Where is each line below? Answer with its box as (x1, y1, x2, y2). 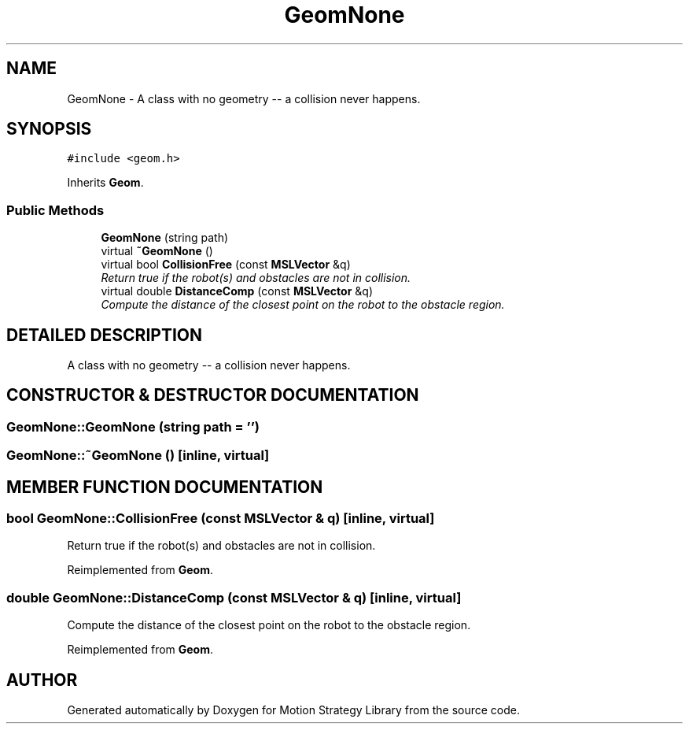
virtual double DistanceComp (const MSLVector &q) (101, 284, 374, 298)
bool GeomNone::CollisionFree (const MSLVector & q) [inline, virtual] (6, 510, 435, 527)
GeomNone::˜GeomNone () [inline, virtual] (6, 447, 270, 464)
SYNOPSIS (6, 119, 92, 139)
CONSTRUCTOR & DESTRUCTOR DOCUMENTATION (6, 385, 419, 406)
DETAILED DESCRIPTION (6, 324, 203, 345)
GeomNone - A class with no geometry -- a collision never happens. (67, 91, 421, 106)
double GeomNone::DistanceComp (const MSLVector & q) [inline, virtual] (6, 589, 462, 606)
